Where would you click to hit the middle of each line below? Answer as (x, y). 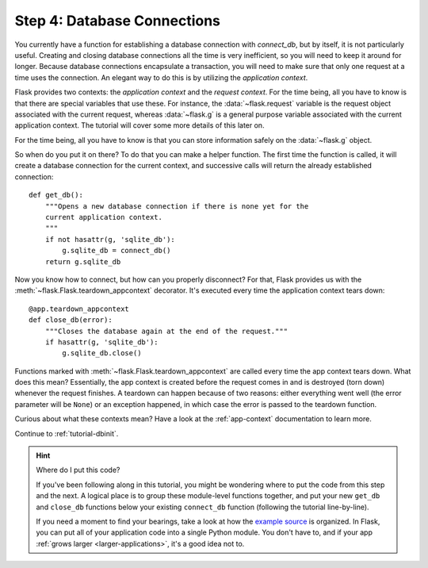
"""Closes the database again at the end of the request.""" (166, 331)
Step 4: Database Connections (118, 21)
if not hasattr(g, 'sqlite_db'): (110, 239)
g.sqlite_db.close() (102, 353)
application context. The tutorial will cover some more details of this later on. (139, 125)
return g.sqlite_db (83, 261)
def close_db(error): (71, 320)
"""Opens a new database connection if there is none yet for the (177, 206)
